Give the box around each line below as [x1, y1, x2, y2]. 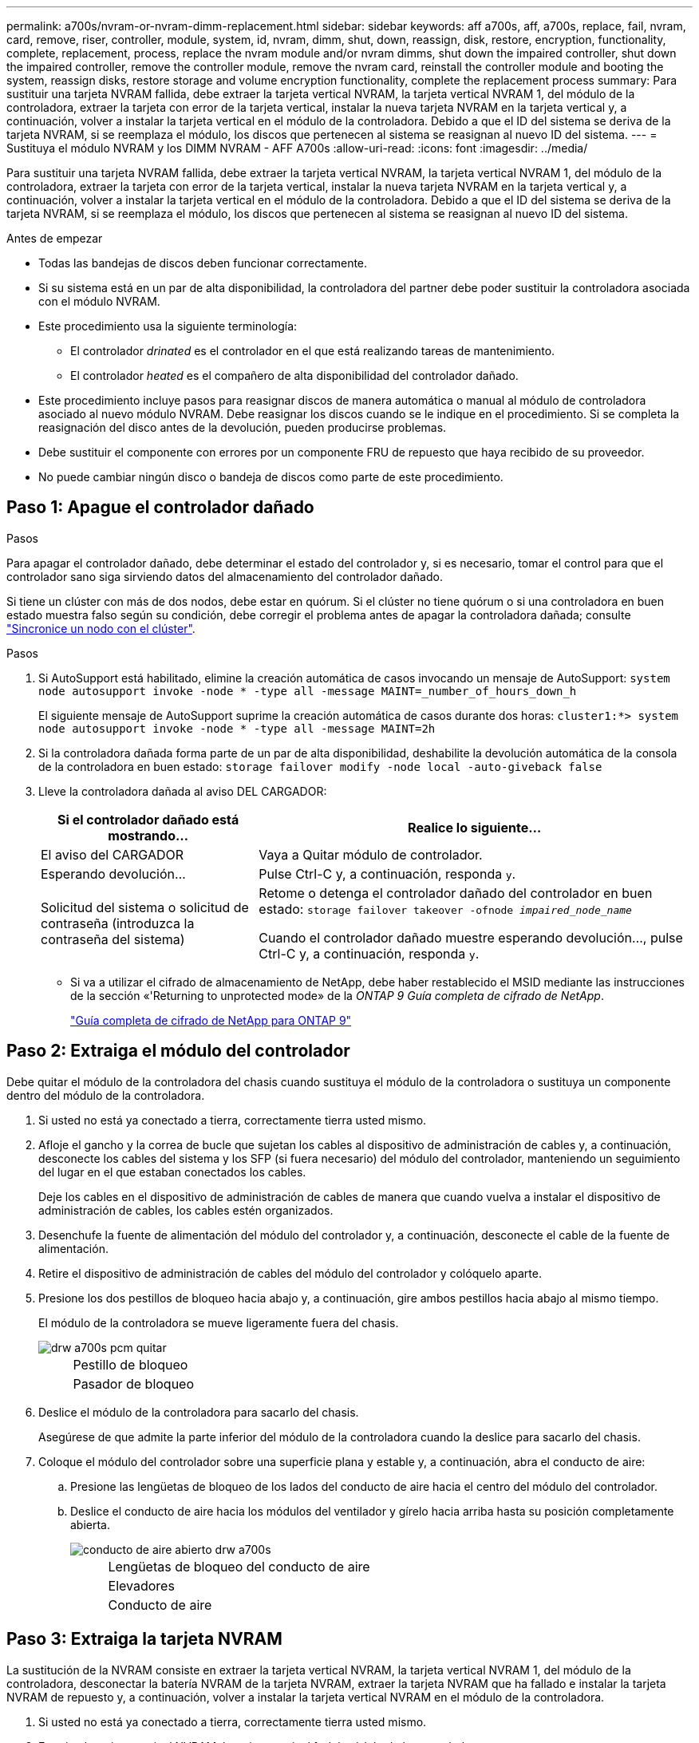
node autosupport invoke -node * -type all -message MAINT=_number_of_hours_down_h [38, 684, 577, 698]
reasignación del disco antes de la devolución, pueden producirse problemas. [38, 421, 447, 434]
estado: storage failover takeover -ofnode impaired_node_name [259, 900, 632, 917]
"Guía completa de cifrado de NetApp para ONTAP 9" [70, 1013, 352, 1027]
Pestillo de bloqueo [73, 1356, 188, 1373]
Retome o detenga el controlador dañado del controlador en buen [259, 884, 653, 901]
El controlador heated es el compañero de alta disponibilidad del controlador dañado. [70, 369, 519, 382]
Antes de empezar [6, 231, 103, 245]
